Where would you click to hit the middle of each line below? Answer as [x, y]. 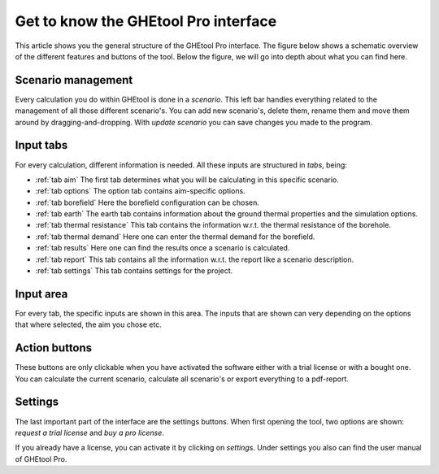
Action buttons [54, 348]
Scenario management [74, 80]
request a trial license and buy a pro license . [89, 433]
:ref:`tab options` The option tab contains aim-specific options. [140, 191]
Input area [41, 294]
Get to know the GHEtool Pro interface [146, 21]
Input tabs [41, 145]
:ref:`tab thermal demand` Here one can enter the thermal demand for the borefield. [175, 237]
